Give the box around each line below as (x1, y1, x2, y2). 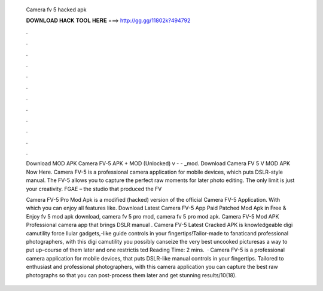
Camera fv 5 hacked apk (26, 6, 87, 13)
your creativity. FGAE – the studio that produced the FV (26, 185, 162, 192)
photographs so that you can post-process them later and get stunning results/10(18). (26, 271, 237, 278)
